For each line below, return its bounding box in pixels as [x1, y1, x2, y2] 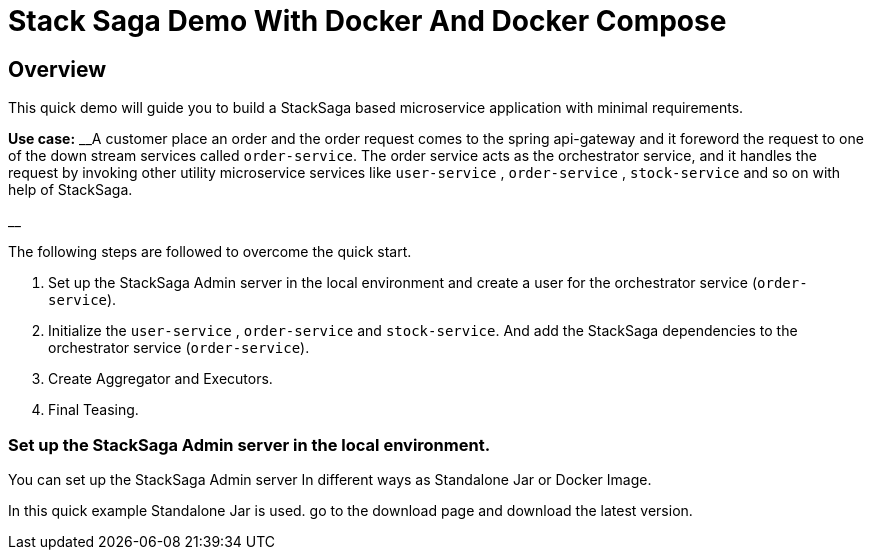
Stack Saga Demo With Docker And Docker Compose [8, 4, 727, 38]
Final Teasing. [48, 401, 139, 419]
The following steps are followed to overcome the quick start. [8, 243, 412, 261]
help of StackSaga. [8, 181, 133, 199]
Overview [8, 56, 107, 82]
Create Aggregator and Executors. [48, 370, 273, 388]
